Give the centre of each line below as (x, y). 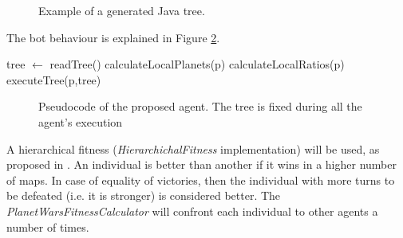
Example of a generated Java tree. (122, 10)
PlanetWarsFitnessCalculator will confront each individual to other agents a (192, 211)
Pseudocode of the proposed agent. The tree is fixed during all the (200, 106)
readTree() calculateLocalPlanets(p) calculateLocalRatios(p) (197, 64)
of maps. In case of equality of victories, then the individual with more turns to (201, 179)
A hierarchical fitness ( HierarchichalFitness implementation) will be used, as (193, 148)
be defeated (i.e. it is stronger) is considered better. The (144, 195)
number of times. (48, 226)
